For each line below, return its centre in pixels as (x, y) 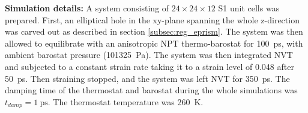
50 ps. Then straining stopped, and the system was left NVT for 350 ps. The (147, 78)
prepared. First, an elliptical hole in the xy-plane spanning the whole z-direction (152, 19)
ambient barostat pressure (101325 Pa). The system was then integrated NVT (149, 55)
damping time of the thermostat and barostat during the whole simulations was (151, 90)
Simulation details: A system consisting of (87, 8)
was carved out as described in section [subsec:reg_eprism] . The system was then (154, 31)
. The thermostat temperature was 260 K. (125, 101)
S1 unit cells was (249, 8)
